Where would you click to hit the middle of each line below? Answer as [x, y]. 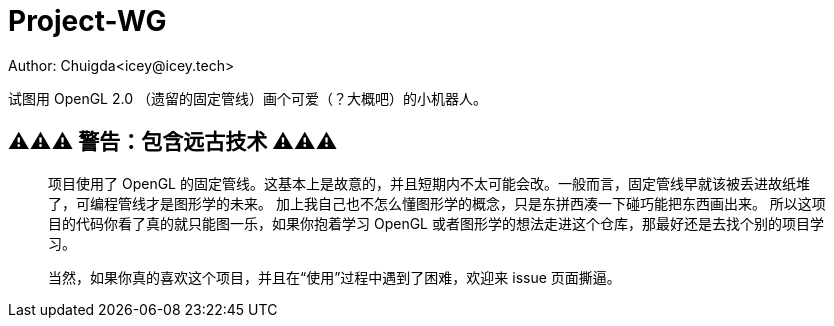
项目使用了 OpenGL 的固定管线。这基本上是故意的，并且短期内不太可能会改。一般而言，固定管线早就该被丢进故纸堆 [429, 183]
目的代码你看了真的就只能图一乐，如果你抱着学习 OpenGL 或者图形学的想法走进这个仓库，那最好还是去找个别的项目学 [436, 223]
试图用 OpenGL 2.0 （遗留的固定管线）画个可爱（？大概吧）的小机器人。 [247, 98]
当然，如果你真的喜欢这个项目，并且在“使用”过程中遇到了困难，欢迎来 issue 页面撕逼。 [334, 277]
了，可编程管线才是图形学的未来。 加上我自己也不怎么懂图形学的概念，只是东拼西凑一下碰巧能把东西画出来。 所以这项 [437, 203]
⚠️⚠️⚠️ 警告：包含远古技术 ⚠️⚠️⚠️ [173, 142]
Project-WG [87, 21]
